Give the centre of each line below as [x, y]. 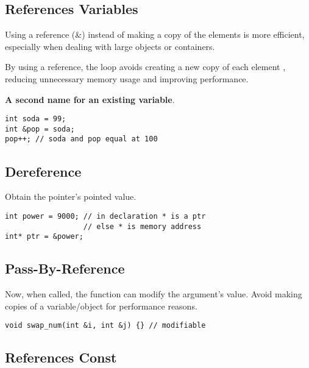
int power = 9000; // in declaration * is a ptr [105, 216]
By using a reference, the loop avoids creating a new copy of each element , [145, 67]
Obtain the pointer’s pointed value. [71, 196]
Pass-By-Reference [65, 268]
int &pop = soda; [40, 129]
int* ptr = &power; [44, 237]
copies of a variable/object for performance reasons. [101, 306]
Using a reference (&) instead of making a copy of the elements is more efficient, [155, 34]
